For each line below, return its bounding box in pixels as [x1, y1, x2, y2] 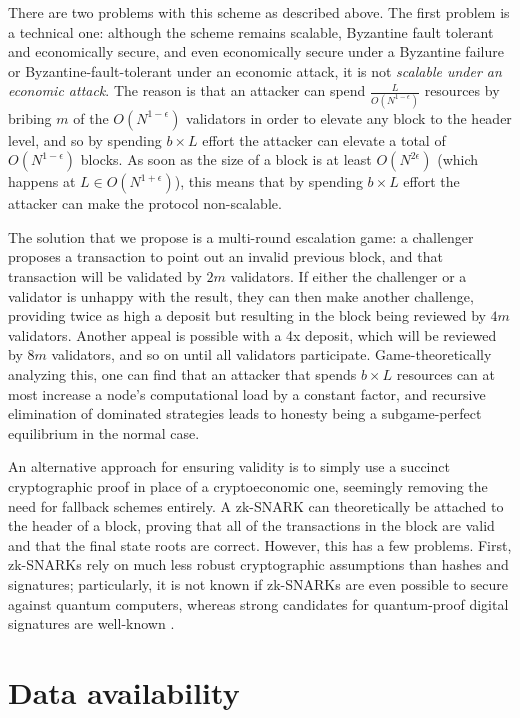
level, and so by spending [8, 129, 162, 150]
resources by [424, 80, 500, 101]
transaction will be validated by [8, 266, 202, 287]
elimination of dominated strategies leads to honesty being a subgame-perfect [8, 403, 482, 424]
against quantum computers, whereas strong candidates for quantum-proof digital [8, 593, 509, 614]
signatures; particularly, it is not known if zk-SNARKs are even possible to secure [8, 573, 508, 594]
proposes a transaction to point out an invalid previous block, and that [8, 246, 443, 267]
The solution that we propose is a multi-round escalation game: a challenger [8, 226, 474, 247]
